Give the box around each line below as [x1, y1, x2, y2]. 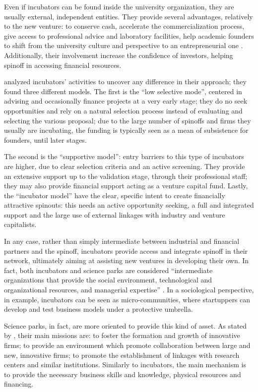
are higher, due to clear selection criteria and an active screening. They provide [4, 161, 245, 171]
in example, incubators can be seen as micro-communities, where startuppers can [4, 294, 251, 304]
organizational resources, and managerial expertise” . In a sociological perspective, [4, 284, 254, 295]
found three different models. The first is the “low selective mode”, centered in [4, 86, 242, 96]
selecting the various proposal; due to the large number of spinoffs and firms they [4, 115, 251, 125]
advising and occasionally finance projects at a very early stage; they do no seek [4, 96, 248, 106]
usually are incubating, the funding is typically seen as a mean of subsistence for [4, 125, 249, 135]
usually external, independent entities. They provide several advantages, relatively [4, 11, 253, 21]
